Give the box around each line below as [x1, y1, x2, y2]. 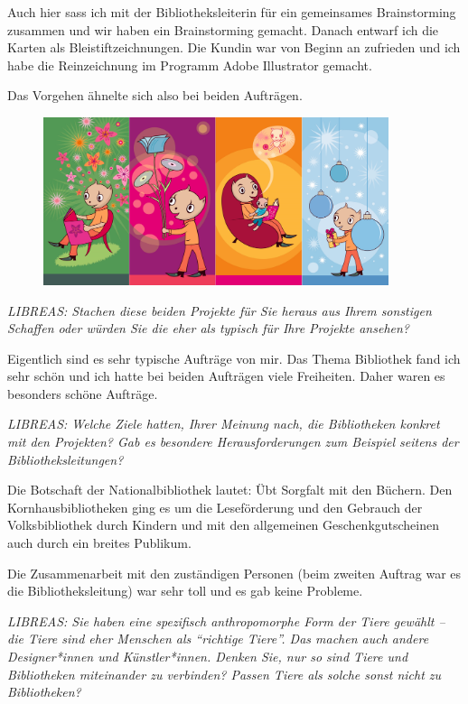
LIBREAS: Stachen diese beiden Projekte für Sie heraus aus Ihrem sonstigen [7, 301, 432, 320]
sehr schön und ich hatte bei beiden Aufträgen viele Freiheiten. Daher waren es [7, 366, 445, 385]
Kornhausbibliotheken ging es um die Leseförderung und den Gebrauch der [7, 497, 423, 516]
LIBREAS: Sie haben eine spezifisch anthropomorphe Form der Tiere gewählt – [7, 611, 445, 630]
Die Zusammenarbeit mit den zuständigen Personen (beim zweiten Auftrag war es [7, 563, 462, 582]
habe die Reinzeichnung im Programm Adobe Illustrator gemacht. [7, 55, 372, 74]
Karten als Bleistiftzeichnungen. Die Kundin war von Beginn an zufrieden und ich [7, 38, 461, 57]
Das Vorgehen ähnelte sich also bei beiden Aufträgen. [7, 86, 303, 105]
